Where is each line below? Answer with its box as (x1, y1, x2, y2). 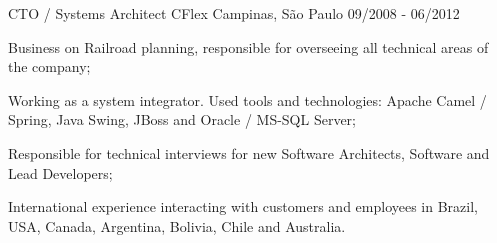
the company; (8, 56, 91, 77)
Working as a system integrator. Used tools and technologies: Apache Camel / (8, 89, 487, 110)
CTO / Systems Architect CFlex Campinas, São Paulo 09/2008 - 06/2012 (8, 3, 460, 23)
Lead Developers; (8, 162, 113, 183)
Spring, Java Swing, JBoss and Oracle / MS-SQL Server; (8, 109, 356, 130)
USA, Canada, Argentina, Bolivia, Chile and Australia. (8, 215, 346, 236)
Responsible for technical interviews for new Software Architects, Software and (8, 142, 490, 163)
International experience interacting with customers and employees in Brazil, (8, 196, 478, 217)
